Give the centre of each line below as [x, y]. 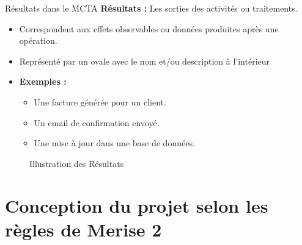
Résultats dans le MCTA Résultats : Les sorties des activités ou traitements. [151, 8]
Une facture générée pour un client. [100, 101]
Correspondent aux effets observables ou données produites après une [149, 28]
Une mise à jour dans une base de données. [114, 143]
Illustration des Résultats [77, 163]
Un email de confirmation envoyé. [97, 122]
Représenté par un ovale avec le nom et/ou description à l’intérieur [145, 61]
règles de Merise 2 [83, 229]
